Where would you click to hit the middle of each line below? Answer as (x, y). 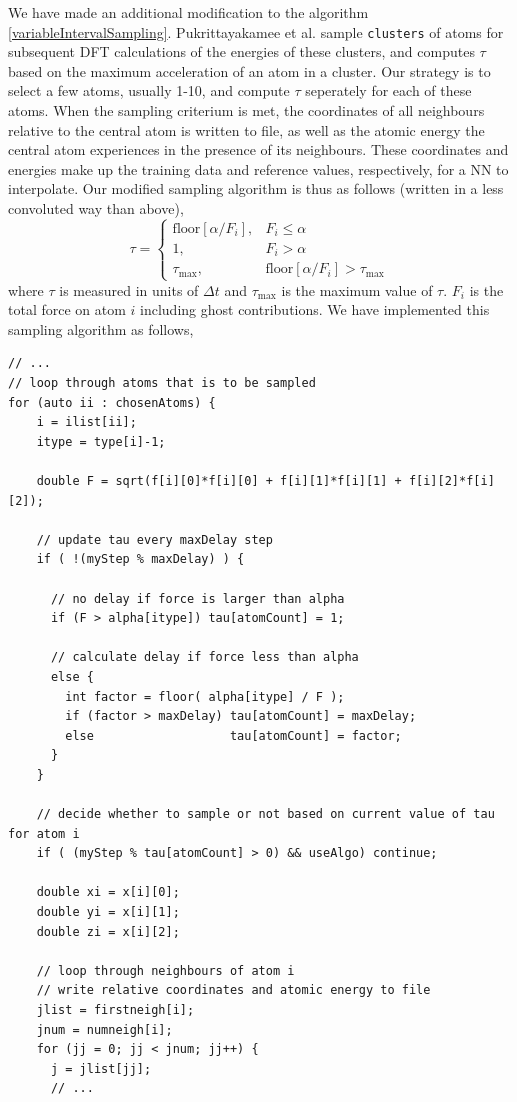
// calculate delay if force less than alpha (204, 657)
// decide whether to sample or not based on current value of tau (265, 814)
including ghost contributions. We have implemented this (315, 309)
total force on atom (67, 309)
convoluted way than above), (96, 208)
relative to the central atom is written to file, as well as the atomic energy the (246, 129)
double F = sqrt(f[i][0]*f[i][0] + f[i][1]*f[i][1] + (219, 481)
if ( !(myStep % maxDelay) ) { (140, 559)
